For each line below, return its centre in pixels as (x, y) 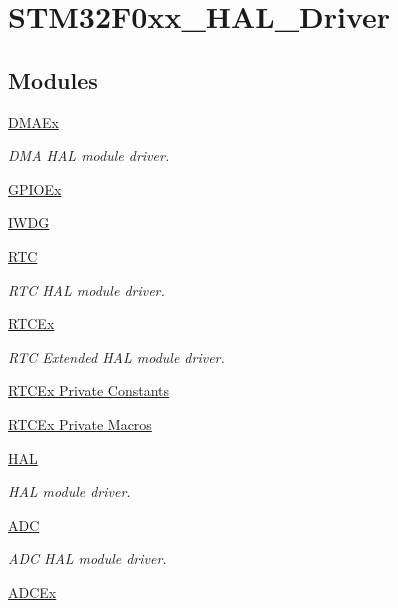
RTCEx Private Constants (88, 390)
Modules (53, 79)
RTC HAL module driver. (86, 289)
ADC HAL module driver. (87, 558)
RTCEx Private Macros (80, 423)
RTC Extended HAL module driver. (116, 356)
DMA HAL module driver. (89, 155)
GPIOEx (35, 188)
